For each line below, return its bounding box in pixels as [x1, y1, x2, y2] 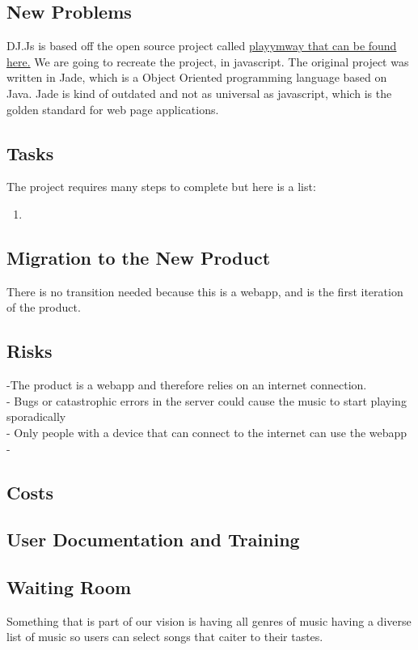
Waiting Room [6, 575, 132, 600]
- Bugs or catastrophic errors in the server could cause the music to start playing [6, 392, 407, 409]
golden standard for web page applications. [6, 100, 219, 117]
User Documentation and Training [6, 527, 300, 552]
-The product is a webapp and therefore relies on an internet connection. [6, 376, 367, 393]
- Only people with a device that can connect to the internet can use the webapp [6, 423, 407, 440]
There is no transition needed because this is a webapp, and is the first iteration [6, 283, 403, 300]
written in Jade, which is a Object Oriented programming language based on [6, 69, 387, 86]
